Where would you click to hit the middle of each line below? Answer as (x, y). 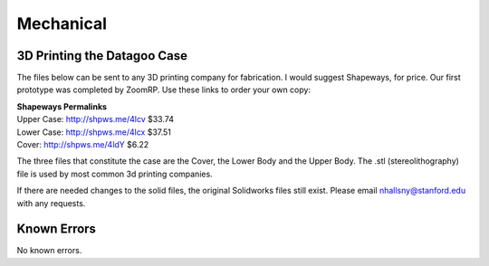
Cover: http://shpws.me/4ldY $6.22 (83, 145)
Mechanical (62, 24)
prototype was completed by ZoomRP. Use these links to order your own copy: (164, 90)
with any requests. (51, 203)
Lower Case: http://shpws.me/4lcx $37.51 (94, 132)
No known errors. (49, 251)
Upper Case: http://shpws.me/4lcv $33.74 (95, 119)
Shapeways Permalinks (62, 106)
